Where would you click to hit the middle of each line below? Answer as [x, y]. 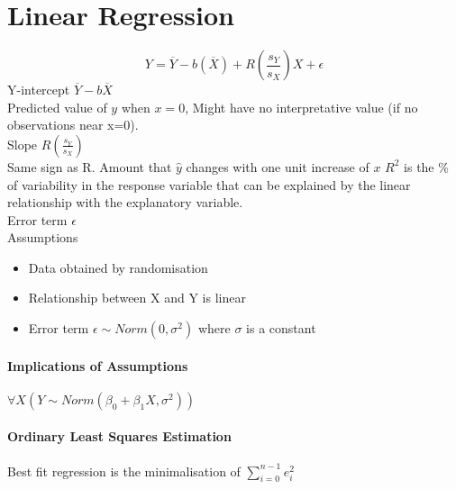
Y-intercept [39, 90]
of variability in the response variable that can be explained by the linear [209, 184]
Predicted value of [57, 107]
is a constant [281, 328]
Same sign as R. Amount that [90, 166]
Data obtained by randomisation [118, 267]
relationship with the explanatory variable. [125, 202]
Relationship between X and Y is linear [137, 298]
